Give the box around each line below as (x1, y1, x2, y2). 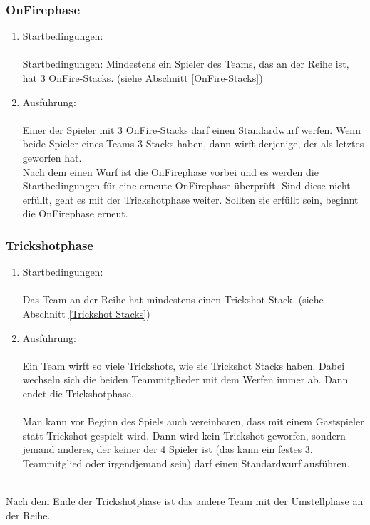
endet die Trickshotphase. (22, 385, 134, 400)
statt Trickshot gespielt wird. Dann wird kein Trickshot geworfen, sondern (22, 427, 346, 442)
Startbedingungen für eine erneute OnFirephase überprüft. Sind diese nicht (22, 178, 351, 193)
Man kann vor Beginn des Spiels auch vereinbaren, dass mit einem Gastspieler (22, 414, 364, 429)
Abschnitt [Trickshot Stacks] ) (22, 306, 150, 321)
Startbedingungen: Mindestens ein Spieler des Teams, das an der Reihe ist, (22, 56, 349, 71)
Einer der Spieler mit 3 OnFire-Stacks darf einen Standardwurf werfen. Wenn (22, 122, 361, 137)
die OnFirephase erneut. (22, 206, 128, 221)
